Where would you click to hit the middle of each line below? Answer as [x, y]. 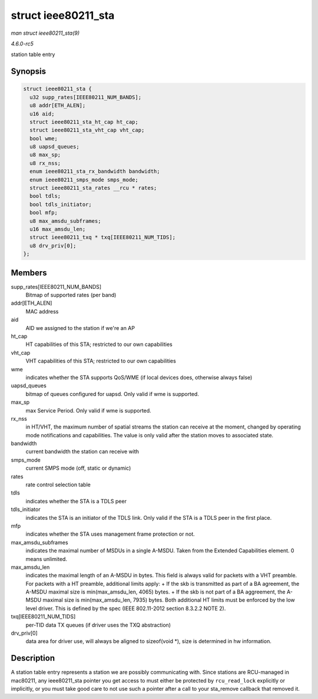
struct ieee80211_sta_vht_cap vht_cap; [87, 130]
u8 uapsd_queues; [54, 147]
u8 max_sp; [45, 155]
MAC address [42, 311]
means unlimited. [47, 559]
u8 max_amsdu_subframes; [65, 221]
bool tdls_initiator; [61, 204]
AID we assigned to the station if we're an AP [80, 328]
